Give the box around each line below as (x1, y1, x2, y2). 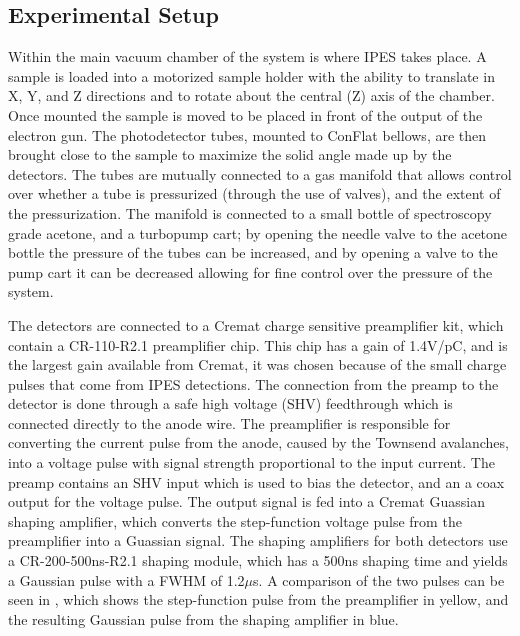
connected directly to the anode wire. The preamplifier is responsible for (8, 412, 451, 433)
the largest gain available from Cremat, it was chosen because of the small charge (8, 354, 507, 375)
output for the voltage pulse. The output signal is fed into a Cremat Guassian (8, 491, 485, 512)
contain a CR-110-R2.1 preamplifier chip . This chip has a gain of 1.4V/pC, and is (8, 334, 508, 355)
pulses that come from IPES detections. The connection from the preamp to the (8, 373, 499, 394)
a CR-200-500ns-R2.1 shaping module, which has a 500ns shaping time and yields (8, 550, 508, 571)
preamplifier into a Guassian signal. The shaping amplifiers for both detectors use (8, 530, 508, 551)
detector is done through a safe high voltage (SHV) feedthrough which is (8, 393, 453, 414)
